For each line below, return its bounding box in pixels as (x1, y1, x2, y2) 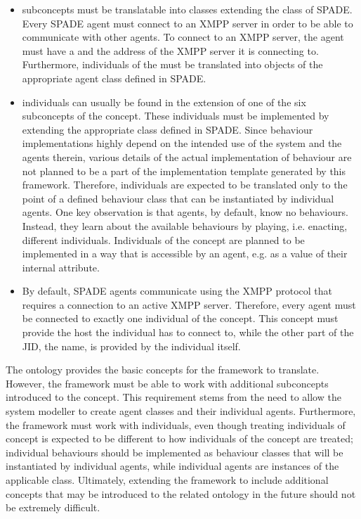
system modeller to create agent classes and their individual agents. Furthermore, (6, 404, 356, 418)
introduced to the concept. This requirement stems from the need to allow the (6, 390, 341, 404)
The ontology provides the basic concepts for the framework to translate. (6, 362, 320, 377)
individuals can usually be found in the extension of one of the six (22, 94, 306, 109)
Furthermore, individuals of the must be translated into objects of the (22, 57, 323, 72)
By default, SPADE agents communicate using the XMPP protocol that (22, 283, 333, 298)
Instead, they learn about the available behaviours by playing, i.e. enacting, (22, 218, 348, 233)
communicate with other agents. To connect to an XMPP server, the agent (22, 30, 344, 44)
